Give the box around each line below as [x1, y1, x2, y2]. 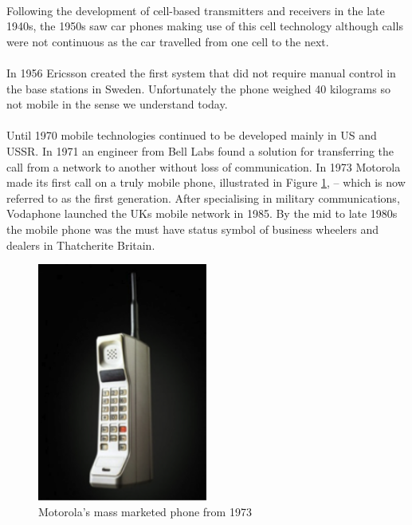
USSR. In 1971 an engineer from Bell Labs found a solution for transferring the [6, 142, 394, 159]
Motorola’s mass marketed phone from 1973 [38, 503, 252, 520]
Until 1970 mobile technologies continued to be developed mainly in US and [6, 127, 377, 144]
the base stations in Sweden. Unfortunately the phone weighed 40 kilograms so [6, 80, 390, 97]
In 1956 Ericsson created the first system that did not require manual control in [6, 64, 396, 81]
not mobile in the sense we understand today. [6, 96, 228, 112]
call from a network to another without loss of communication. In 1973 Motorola [6, 158, 401, 175]
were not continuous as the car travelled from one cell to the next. [6, 33, 329, 49]
